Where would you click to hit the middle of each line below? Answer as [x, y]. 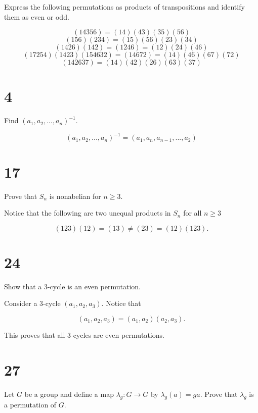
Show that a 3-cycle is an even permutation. [72, 286]
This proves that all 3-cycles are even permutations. [84, 335]
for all [192, 213]
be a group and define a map [69, 394]
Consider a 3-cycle [32, 303]
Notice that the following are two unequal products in [88, 213]
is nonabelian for [75, 196]
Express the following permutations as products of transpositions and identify [124, 7]
